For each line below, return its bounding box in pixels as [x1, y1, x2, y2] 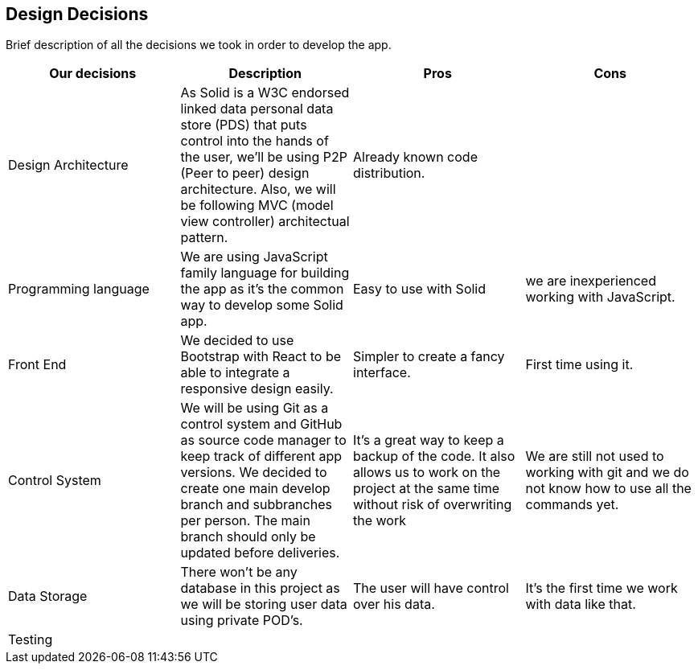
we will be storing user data [180, 596, 347, 613]
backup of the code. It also [353, 448, 515, 465]
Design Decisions [6, 4, 149, 24]
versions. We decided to [180, 464, 327, 481]
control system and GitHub [180, 416, 343, 433]
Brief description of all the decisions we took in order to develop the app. [6, 38, 392, 52]
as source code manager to [180, 432, 347, 449]
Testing [8, 631, 53, 648]
